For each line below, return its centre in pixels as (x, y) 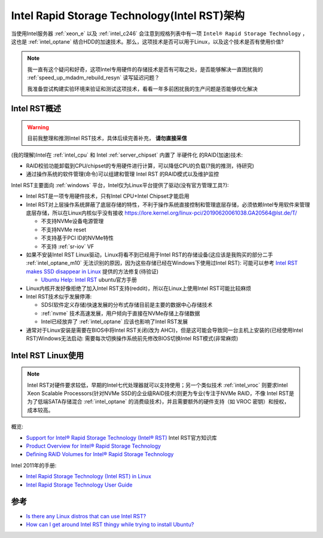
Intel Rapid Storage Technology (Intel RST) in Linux (89, 476)
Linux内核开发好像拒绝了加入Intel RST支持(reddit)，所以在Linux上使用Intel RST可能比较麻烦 (138, 288)
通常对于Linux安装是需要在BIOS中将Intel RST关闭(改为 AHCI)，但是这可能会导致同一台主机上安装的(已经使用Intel (164, 330)
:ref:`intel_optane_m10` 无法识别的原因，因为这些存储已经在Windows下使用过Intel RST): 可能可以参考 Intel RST (162, 263)
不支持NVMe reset (64, 230)
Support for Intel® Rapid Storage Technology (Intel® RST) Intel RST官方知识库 (121, 438)
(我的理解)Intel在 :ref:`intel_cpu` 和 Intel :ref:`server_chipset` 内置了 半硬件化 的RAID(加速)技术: (127, 155)
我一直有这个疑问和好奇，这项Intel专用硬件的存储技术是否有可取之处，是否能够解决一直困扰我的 (145, 69)
